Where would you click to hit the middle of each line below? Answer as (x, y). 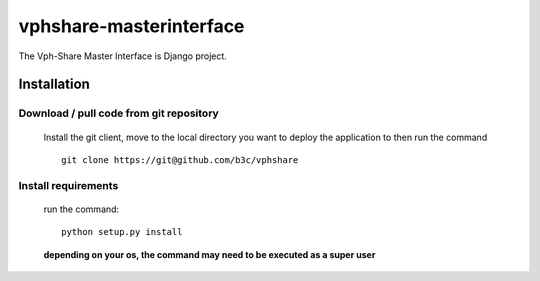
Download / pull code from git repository (118, 113)
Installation (54, 84)
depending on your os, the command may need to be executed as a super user (209, 254)
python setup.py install (122, 232)
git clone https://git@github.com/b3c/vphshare (180, 159)
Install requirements (68, 185)
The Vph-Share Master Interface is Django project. (122, 56)
